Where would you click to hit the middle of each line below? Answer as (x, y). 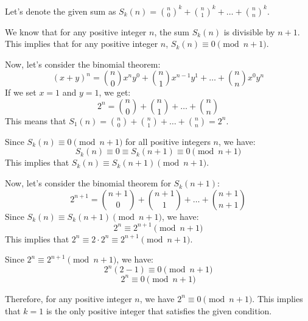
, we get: (115, 92)
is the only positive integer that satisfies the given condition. (159, 310)
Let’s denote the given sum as (61, 11)
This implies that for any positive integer (82, 44)
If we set (21, 92)
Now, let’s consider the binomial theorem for (88, 183)
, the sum (172, 31)
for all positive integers (168, 141)
